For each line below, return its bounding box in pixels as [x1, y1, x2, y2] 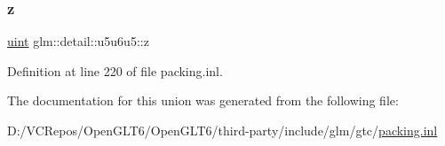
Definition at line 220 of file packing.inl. [7, 61, 223, 80]
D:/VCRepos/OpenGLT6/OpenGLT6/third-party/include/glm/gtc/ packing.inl [7, 121, 438, 139]
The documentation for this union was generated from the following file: [7, 91, 399, 110]
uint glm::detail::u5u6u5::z [7, 32, 149, 50]
